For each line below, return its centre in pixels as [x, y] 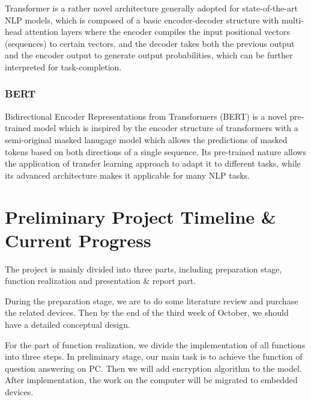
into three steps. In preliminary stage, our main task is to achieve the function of [154, 356]
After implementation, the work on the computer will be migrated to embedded [151, 380]
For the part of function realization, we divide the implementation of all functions [155, 344]
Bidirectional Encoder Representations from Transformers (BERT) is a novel [146, 116]
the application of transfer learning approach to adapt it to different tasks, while [153, 163]
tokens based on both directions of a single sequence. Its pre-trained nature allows [155, 151]
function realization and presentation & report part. [101, 281]
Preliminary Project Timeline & [140, 216]
